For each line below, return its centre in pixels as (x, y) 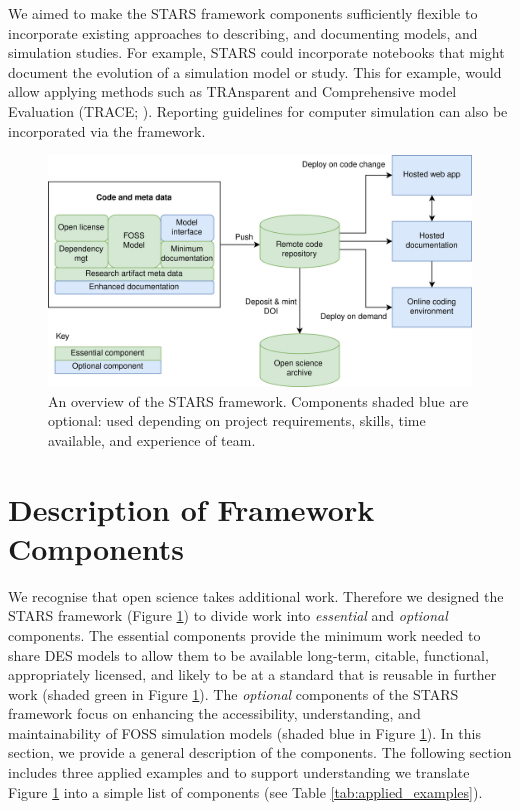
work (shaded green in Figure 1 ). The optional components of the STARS (233, 693)
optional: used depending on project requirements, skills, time (237, 420)
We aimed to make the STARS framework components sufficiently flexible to (243, 13)
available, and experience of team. (152, 439)
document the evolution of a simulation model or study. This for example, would (255, 71)
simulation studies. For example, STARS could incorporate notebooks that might (256, 52)
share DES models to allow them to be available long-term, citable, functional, (248, 654)
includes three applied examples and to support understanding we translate (239, 772)
